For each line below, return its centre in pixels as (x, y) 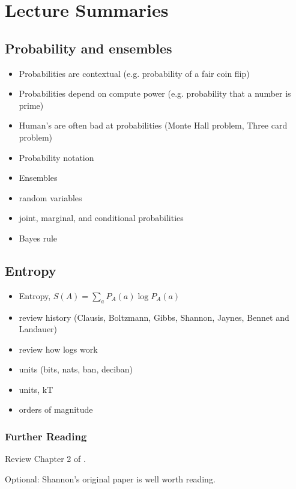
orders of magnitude (56, 409)
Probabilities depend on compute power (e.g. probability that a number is (155, 93)
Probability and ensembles (89, 48)
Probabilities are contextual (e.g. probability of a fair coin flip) (134, 73)
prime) (31, 105)
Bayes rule (38, 238)
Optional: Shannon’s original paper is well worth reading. (110, 478)
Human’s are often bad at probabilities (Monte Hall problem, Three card (153, 125)
